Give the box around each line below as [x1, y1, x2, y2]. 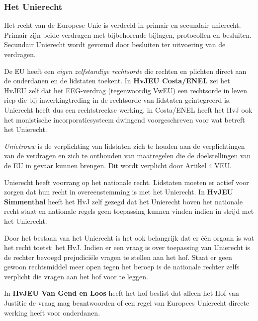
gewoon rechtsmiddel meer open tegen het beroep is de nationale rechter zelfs [4, 261, 240, 272]
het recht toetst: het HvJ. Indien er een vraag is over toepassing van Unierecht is [4, 242, 250, 253]
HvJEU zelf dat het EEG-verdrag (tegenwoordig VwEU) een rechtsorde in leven [4, 85, 248, 95]
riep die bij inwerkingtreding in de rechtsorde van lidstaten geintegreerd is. [4, 95, 231, 105]
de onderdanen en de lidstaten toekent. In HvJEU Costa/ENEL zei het [4, 75, 230, 86]
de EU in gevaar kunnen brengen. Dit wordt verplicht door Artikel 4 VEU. [4, 160, 232, 170]
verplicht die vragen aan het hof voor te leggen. [4, 271, 148, 281]
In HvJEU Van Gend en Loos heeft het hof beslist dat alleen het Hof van [4, 288, 239, 298]
